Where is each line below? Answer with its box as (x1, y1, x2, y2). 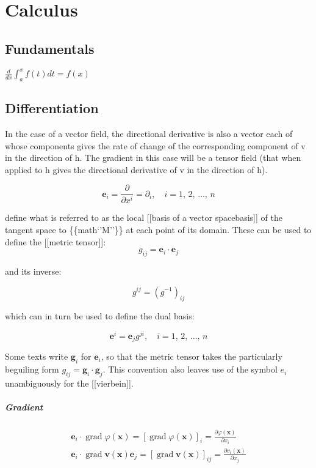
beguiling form (5, 363, 59, 376)
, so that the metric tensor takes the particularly (101, 350, 282, 363)
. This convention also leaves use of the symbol (102, 363, 278, 376)
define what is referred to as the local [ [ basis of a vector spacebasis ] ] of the (5, 211, 282, 224)
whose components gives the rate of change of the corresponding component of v (5, 139, 306, 152)
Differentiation (5, 98, 99, 117)
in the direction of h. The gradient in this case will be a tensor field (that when (5, 151, 301, 164)
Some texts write (5, 350, 68, 363)
